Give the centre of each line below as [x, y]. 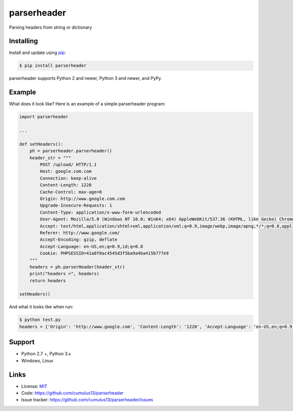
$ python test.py [40, 320]
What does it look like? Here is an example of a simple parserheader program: [87, 104]
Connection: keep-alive [68, 178]
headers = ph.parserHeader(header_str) [77, 267]
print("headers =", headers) [64, 274]
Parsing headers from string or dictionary [51, 27]
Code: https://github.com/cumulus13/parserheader [73, 393]
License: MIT [34, 386]
